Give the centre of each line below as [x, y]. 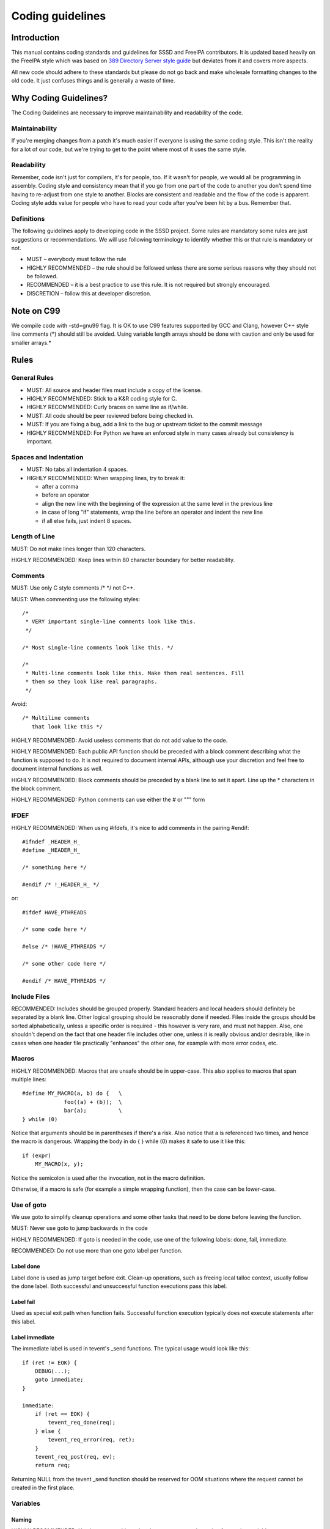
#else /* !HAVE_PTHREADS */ [64, 947]
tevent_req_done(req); [82, 1423]
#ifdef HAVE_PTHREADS [54, 912]
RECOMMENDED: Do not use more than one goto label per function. [97, 1251]
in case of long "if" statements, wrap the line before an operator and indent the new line [152, 512]
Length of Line [33, 536]
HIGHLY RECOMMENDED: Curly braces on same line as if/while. [108, 407]
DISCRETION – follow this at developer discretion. [89, 293]
